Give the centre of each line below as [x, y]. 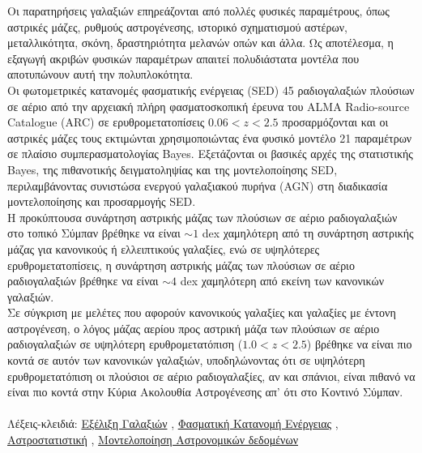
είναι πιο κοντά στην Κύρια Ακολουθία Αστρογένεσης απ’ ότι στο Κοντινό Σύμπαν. [205, 392]
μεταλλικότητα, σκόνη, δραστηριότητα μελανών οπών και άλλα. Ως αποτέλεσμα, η [200, 43]
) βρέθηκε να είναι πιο [359, 344]
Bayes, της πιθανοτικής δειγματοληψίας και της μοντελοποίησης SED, [173, 169]
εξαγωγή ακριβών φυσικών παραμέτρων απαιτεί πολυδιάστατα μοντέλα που [183, 58]
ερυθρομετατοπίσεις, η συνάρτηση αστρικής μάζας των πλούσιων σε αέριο [181, 265]
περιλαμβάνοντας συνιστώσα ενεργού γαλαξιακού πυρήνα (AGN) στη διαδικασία [198, 185]
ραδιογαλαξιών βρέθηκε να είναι [83, 281]
